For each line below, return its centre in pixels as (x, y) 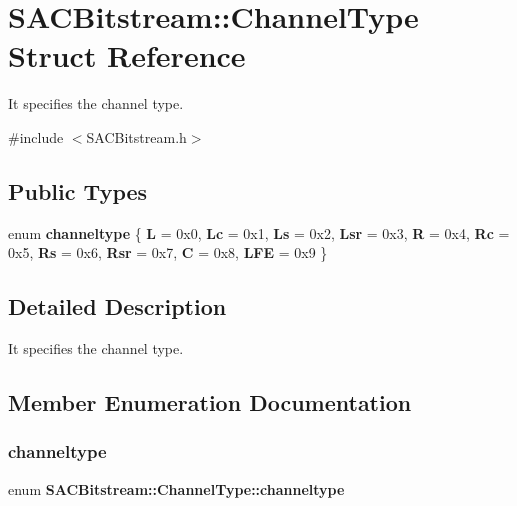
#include (36, 136)
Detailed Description (117, 306)
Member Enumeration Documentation (210, 402)
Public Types (78, 190)
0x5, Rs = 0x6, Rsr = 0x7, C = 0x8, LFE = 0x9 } (168, 252)
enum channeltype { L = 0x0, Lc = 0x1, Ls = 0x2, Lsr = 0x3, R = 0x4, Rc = (259, 232)
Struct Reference (127, 55)
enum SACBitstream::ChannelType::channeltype (176, 488)
